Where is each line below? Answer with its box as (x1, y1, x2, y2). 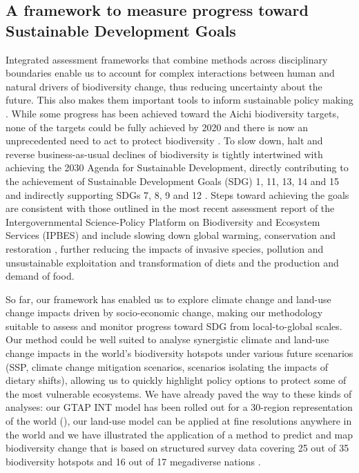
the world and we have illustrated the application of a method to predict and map (6, 427, 353, 441)
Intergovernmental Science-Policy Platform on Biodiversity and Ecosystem (6, 214, 320, 229)
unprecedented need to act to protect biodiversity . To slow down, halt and (6, 133, 323, 148)
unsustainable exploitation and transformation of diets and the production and (6, 255, 339, 269)
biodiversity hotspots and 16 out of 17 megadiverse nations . (6, 454, 261, 468)
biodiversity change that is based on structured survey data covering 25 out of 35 (6, 441, 349, 455)
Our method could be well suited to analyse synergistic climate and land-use (6, 332, 329, 347)
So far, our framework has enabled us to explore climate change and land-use (6, 291, 331, 306)
